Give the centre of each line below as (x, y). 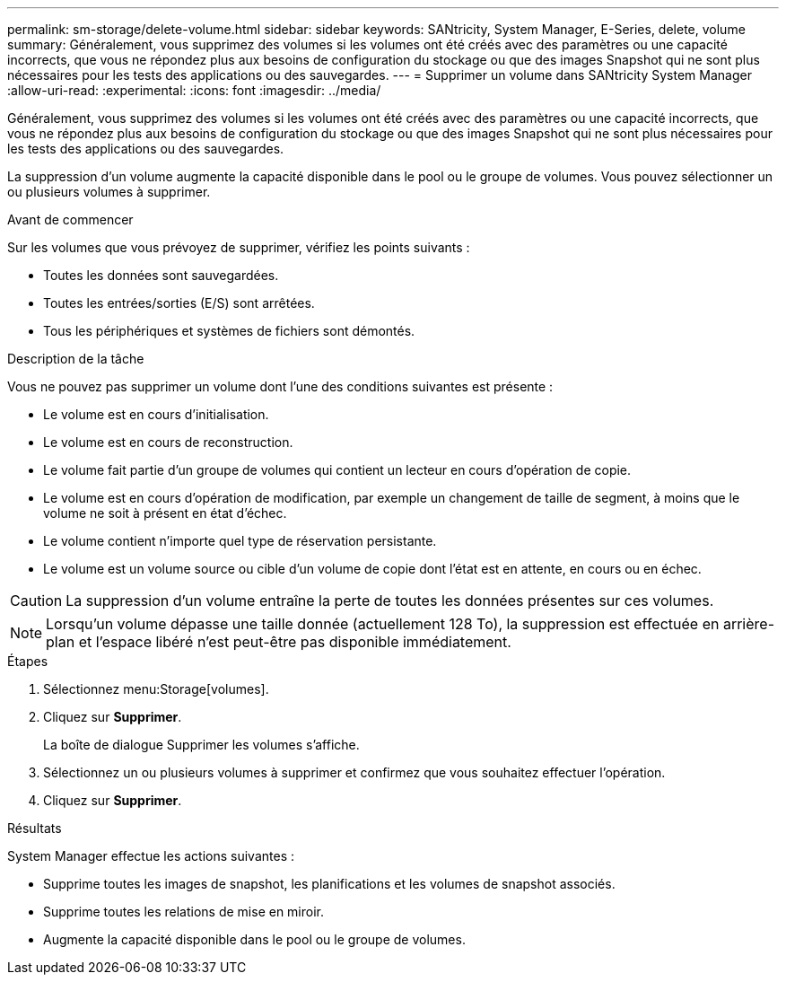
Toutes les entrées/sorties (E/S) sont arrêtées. (179, 303)
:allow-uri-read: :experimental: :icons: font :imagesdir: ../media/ (194, 90)
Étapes (28, 661)
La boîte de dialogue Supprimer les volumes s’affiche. (201, 745)
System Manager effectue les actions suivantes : (151, 856)
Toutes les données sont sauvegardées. (161, 275)
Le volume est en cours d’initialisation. (156, 414)
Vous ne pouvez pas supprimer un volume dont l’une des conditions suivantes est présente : (280, 386)
